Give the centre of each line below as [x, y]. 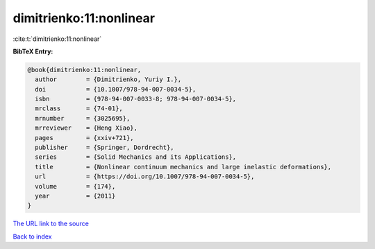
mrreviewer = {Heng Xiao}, [86, 128]
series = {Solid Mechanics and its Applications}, [136, 157]
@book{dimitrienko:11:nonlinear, [84, 70]
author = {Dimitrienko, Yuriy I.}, [108, 79]
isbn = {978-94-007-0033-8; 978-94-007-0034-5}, [136, 99]
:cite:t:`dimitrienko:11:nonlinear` [57, 39]
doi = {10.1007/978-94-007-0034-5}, [116, 89]
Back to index [32, 237]
